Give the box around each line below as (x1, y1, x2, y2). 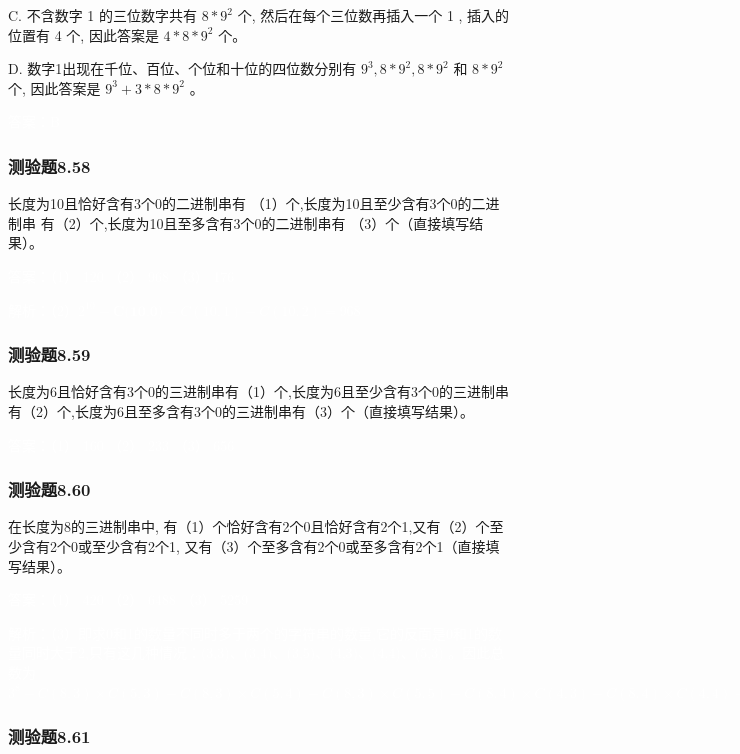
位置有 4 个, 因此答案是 (8, 24, 159, 45)
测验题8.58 (8, 153, 91, 178)
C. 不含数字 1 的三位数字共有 (8, 5, 197, 25)
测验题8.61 (8, 724, 91, 749)
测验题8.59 (8, 342, 91, 367)
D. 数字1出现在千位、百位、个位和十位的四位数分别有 (8, 58, 357, 79)
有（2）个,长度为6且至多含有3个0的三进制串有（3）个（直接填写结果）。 (8, 400, 474, 421)
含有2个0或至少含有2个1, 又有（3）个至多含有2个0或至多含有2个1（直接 (21, 535, 486, 556)
